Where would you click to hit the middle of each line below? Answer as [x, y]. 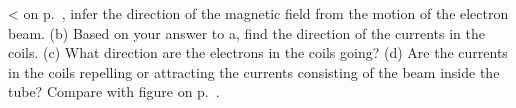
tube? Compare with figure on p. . [114, 91]
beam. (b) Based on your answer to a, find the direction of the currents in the [247, 32]
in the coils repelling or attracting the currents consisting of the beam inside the [254, 71]
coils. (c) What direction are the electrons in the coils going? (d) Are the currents [258, 52]
